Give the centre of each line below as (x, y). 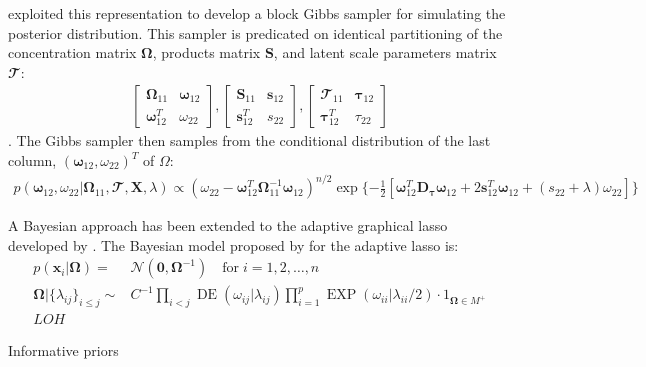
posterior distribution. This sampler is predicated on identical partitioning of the (255, 32)
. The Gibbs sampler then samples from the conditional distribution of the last (249, 140)
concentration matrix (72, 52)
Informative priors (63, 350)
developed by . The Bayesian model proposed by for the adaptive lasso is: (233, 244)
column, (32, 160)
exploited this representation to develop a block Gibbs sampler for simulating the (257, 13)
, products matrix (206, 52)
